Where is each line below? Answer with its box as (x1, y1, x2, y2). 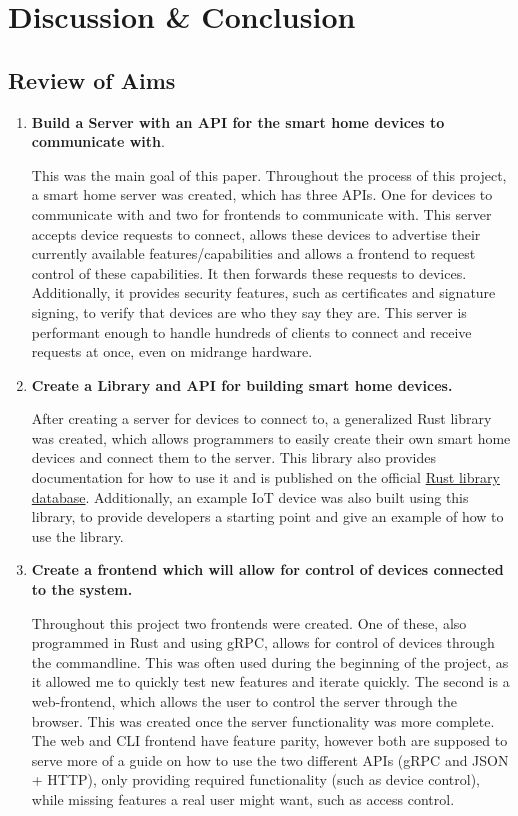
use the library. (31, 525, 124, 546)
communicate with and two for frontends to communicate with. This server (31, 203, 492, 224)
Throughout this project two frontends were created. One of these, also (31, 612, 467, 633)
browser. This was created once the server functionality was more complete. (31, 710, 495, 731)
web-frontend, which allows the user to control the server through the (31, 691, 457, 712)
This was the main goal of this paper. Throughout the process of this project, (31, 164, 507, 185)
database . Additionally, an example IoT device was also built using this (31, 486, 469, 507)
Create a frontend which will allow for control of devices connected (31, 559, 504, 580)
